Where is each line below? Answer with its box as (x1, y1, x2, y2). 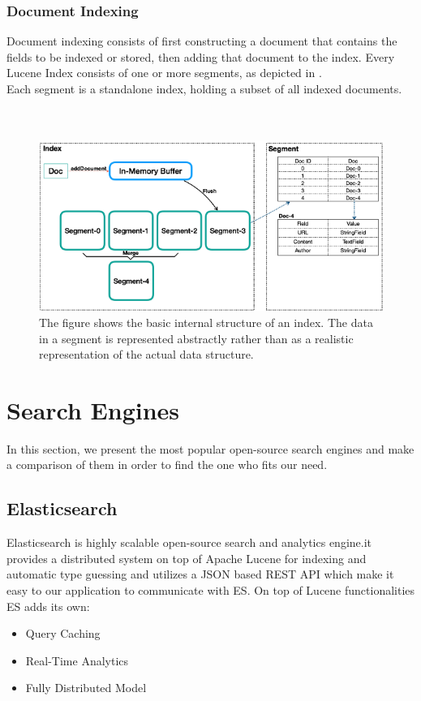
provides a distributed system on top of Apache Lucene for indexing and (6, 549, 367, 566)
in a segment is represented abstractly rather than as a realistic (39, 329, 354, 346)
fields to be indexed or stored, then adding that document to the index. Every (6, 48, 395, 65)
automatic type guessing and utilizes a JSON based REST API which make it (6, 566, 394, 583)
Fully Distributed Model (25, 679, 147, 696)
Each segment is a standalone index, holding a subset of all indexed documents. (6, 80, 402, 97)
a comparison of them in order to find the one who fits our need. (6, 456, 328, 473)
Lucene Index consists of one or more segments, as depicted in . (6, 64, 322, 81)
